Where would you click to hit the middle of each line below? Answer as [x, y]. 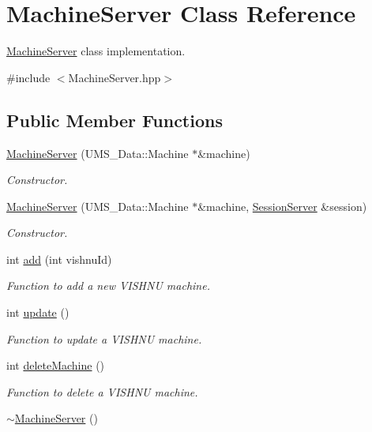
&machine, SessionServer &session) [282, 206]
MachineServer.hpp [115, 77]
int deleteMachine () [56, 365]
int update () [38, 312]
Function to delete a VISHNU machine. [102, 391]
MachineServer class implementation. [96, 51]
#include [28, 77]
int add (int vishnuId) [59, 259]
